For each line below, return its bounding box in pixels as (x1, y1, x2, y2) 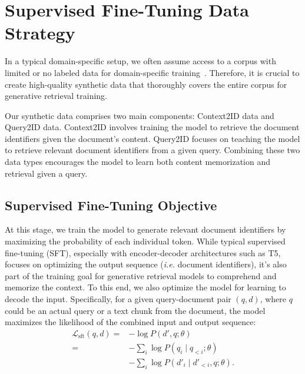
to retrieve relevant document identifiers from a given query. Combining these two (5, 144, 300, 156)
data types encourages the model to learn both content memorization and (5, 155, 270, 168)
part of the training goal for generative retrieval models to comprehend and (5, 269, 277, 282)
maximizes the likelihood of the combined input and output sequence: (5, 316, 256, 328)
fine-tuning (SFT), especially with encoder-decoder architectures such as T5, (5, 246, 281, 259)
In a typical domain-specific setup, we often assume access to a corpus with (5, 55, 276, 67)
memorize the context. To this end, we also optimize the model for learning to (5, 281, 286, 293)
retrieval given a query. (5, 167, 88, 179)
